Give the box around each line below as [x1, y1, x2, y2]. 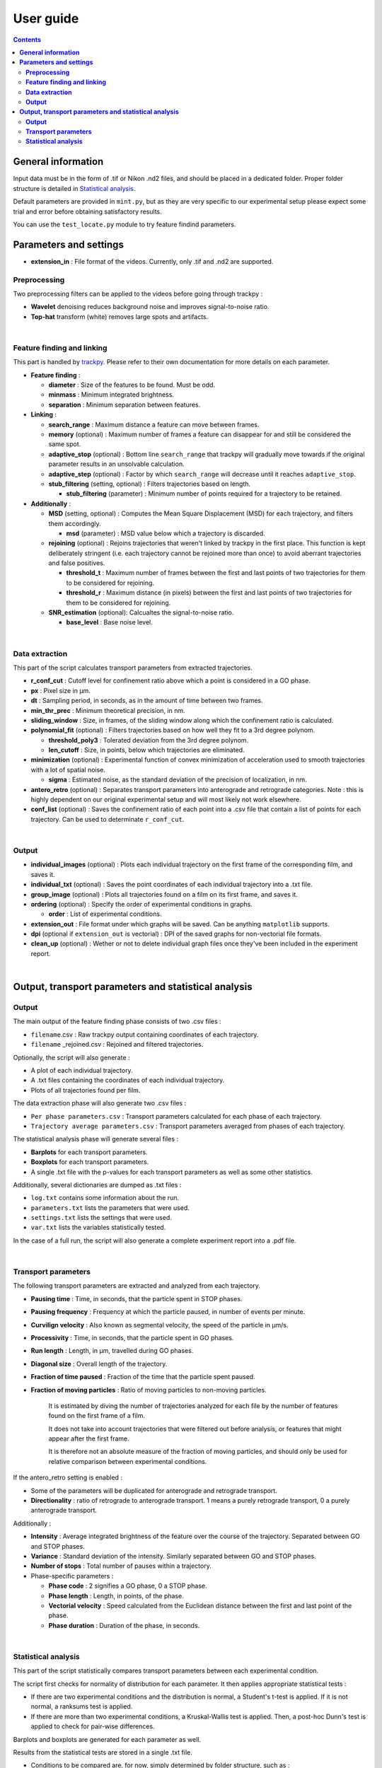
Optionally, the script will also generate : [13, 1053, 130, 1062]
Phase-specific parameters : [30, 1571, 114, 1580]
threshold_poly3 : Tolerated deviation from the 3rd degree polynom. [48, 735, 249, 744]
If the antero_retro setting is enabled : [13, 1473, 123, 1482]
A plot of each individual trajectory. [30, 1066, 134, 1074]
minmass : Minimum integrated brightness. [48, 390, 175, 399]
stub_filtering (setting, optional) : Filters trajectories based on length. [48, 479, 251, 488]
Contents [13, 35, 42, 44]
